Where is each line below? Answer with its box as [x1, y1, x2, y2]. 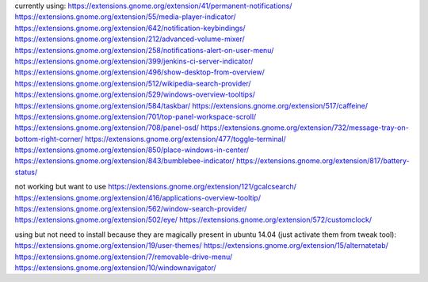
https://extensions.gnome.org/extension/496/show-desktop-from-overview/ [14, 67, 266, 77]
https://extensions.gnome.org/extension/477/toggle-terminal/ [84, 134, 287, 143]
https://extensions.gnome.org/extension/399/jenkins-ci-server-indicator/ [14, 56, 254, 66]
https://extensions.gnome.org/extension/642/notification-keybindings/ [14, 23, 246, 32]
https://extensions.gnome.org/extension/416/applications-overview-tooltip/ [14, 192, 262, 202]
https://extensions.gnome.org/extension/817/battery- [236, 156, 410, 166]
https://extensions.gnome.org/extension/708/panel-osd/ [14, 123, 200, 132]
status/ [14, 167, 38, 177]
